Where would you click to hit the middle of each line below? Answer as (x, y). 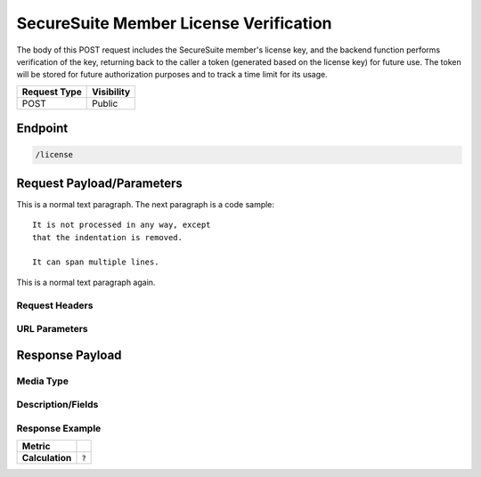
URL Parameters (52, 329)
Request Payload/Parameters (99, 183)
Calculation (47, 458)
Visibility (111, 92)
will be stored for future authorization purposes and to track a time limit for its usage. (172, 75)
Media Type (42, 381)
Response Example (59, 428)
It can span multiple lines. (96, 262)
